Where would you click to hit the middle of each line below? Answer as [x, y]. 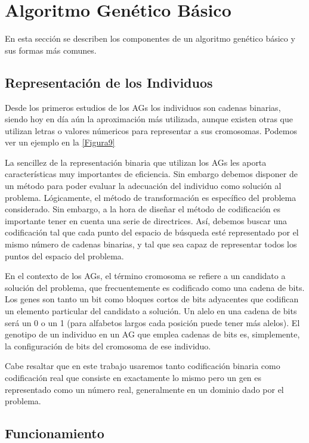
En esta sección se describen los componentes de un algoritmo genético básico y [150, 38]
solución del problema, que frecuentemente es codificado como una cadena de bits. [155, 287]
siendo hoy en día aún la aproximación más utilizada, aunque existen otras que [149, 119]
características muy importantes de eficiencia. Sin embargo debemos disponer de [151, 174]
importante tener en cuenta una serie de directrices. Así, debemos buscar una [146, 220]
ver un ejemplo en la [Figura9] [60, 142]
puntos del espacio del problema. [64, 255]
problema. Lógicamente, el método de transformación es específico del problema [151, 197]
